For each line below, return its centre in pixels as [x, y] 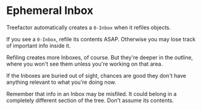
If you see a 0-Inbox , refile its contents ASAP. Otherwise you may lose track [101, 39]
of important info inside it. [39, 46]
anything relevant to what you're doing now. [61, 82]
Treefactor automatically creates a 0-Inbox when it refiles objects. [89, 27]
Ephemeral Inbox [50, 11]
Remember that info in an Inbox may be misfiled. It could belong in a [92, 94]
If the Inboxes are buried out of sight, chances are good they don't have [96, 75]
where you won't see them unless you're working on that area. [85, 64]
